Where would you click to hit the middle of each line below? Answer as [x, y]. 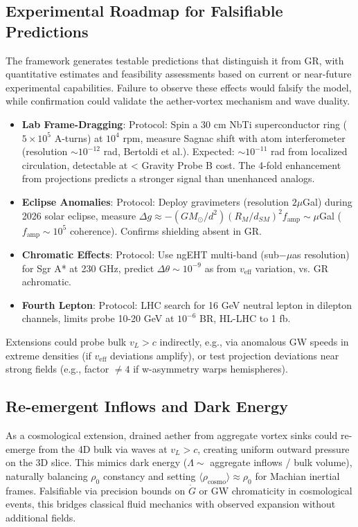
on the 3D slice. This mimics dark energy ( [97, 462]
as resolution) [321, 254]
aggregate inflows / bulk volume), [281, 462]
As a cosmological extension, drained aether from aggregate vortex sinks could [172, 435]
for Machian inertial [297, 475]
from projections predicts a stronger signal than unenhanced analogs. [168, 178]
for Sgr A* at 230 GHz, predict [88, 268]
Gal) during [328, 201]
